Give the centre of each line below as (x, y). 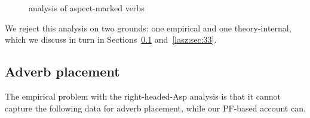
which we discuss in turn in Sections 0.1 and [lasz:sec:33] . (111, 39)
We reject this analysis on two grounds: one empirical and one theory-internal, (148, 28)
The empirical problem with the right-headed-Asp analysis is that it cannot (143, 96)
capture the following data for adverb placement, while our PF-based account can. (155, 108)
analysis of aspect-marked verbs (87, 8)
